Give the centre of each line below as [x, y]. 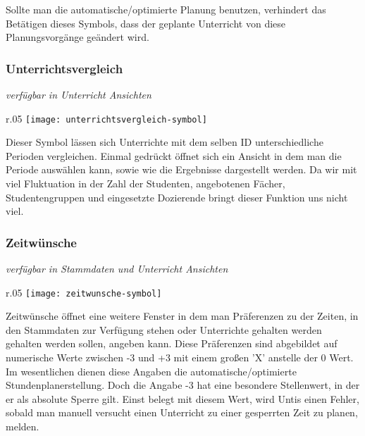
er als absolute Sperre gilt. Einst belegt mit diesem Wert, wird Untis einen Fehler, [182, 398]
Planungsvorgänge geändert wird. [78, 37]
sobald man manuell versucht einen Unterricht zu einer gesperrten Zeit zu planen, [182, 412]
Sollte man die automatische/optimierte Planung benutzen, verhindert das [166, 9]
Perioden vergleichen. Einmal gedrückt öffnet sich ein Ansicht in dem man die [174, 155]
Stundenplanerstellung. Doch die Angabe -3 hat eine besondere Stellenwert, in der [183, 385]
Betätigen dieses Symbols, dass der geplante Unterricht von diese [146, 23]
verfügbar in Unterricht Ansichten [79, 94]
